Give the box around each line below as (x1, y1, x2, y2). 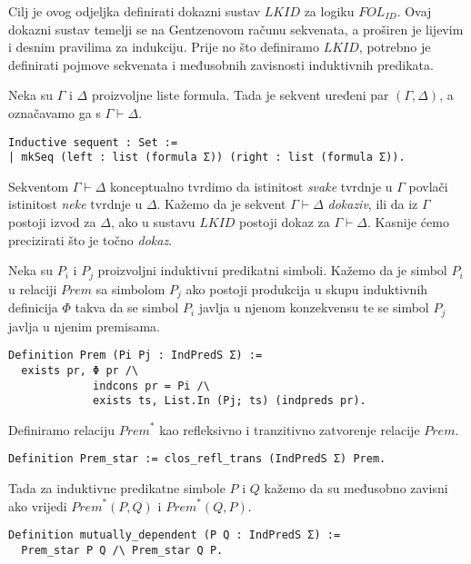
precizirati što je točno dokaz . (8, 230, 173, 249)
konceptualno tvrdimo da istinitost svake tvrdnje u (110, 176, 393, 195)
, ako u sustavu (110, 213, 195, 232)
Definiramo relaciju (8, 420, 115, 439)
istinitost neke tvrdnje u (8, 194, 143, 213)
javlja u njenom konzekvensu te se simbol (198, 298, 429, 317)
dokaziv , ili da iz (327, 194, 418, 213)
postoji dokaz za (239, 213, 330, 232)
